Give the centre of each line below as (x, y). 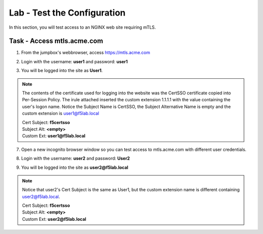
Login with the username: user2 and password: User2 (75, 159)
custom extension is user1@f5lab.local (61, 113)
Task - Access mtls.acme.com (56, 41)
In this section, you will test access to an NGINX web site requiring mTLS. (82, 27)
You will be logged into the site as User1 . (62, 71)
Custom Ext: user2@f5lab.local (54, 219)
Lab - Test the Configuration (67, 13)
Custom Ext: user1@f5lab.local (54, 136)
